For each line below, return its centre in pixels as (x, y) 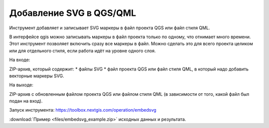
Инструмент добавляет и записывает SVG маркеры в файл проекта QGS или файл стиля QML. (110, 28)
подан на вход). (26, 101)
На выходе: (21, 85)
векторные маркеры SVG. (37, 76)
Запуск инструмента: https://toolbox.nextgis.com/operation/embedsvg (83, 110)
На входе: (20, 60)
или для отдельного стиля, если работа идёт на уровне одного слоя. (83, 51)
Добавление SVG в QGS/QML (73, 13)
